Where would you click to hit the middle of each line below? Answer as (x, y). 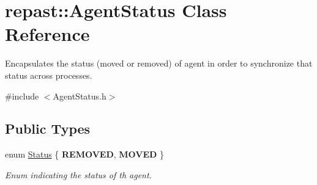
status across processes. (49, 75)
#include (22, 96)
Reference (47, 34)
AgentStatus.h (80, 96)
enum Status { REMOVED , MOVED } (85, 154)
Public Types (48, 129)
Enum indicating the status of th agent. (78, 174)
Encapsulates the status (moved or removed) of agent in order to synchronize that (159, 63)
